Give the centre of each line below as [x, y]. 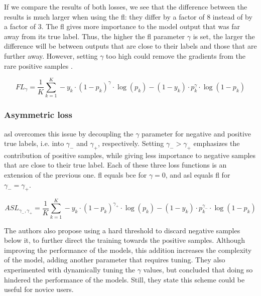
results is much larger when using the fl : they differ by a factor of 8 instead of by [128, 16]
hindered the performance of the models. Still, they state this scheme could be [124, 279]
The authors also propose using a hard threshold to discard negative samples [122, 230]
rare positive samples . [38, 65]
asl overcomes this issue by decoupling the [69, 133]
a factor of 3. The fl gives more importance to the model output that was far [122, 26]
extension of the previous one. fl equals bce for [76, 175]
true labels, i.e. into [34, 143]
